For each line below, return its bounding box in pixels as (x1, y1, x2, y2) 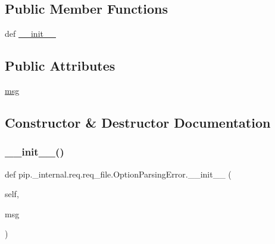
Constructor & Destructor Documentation (5, 113, 271, 131)
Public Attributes (5, 56, 115, 75)
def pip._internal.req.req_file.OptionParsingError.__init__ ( (5, 167, 232, 180)
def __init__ (5, 27, 56, 40)
